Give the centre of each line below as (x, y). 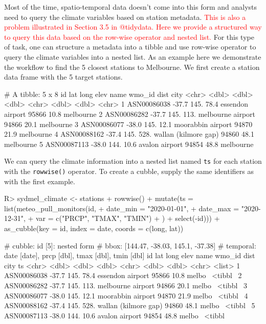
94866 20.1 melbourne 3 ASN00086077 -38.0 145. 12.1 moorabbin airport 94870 (128, 124)
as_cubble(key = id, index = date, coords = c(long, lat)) (94, 228)
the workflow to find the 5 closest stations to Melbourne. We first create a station (132, 67)
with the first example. (40, 181)
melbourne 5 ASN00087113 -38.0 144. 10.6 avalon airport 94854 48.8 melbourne (129, 144)
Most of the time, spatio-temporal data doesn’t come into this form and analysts (131, 7)
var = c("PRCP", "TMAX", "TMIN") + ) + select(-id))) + (128, 218)
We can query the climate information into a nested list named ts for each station (133, 161)
